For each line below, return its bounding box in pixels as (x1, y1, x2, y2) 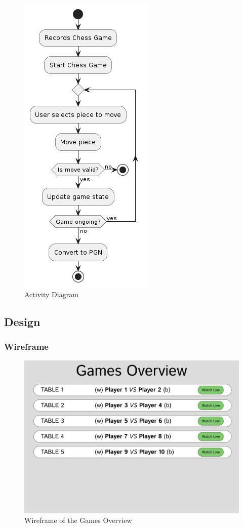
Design (4, 313, 40, 329)
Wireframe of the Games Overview (24, 515, 132, 525)
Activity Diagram (24, 289, 78, 299)
